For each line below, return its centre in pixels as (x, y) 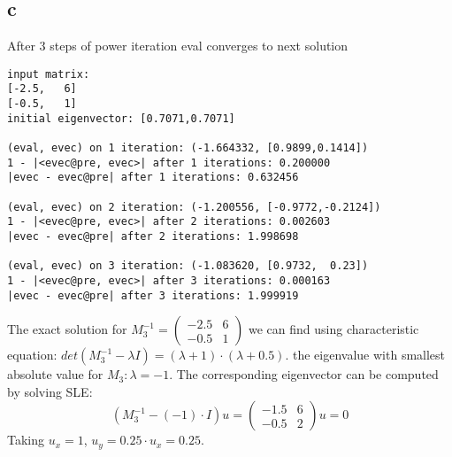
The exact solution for (67, 329)
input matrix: (49, 74)
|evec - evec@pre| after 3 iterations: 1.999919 (153, 295)
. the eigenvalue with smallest (365, 355)
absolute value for (55, 374)
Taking (26, 440)
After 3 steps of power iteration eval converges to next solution (178, 46)
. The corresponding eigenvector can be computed (304, 374)
